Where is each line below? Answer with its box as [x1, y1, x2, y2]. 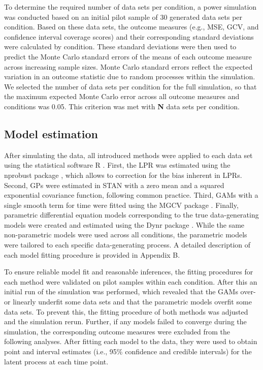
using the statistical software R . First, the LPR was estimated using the [4, 160, 231, 170]
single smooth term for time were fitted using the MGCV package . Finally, [4, 199, 239, 210]
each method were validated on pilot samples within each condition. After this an [4, 276, 257, 287]
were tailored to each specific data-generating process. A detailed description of [4, 239, 251, 250]
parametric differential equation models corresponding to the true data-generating [4, 209, 259, 220]
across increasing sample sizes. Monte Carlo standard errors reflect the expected [4, 61, 253, 72]
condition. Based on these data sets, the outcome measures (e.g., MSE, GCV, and [4, 21, 259, 32]
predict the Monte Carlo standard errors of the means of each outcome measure [4, 51, 252, 61]
